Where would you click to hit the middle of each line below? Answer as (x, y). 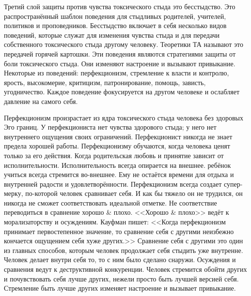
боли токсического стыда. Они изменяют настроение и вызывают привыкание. (120, 63)
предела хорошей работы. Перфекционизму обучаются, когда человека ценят (117, 146)
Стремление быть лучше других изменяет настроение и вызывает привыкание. (120, 288)
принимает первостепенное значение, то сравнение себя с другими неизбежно (119, 231)
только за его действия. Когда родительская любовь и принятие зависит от (114, 155)
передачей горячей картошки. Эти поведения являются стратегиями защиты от (120, 53)
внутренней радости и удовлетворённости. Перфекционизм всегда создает (113, 184)
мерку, (14, 193)
